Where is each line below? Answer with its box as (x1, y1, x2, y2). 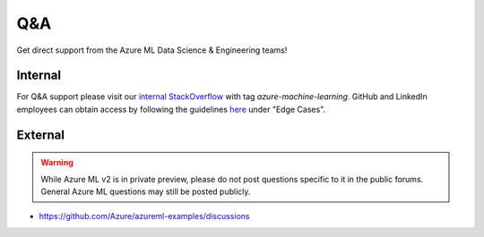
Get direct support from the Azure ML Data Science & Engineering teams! (16, 45, 288, 55)
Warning (40, 157, 73, 168)
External (16, 127, 65, 142)
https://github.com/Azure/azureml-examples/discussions (39, 211, 250, 222)
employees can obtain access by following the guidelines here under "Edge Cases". (16, 104, 326, 114)
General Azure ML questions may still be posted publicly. (40, 186, 251, 197)
